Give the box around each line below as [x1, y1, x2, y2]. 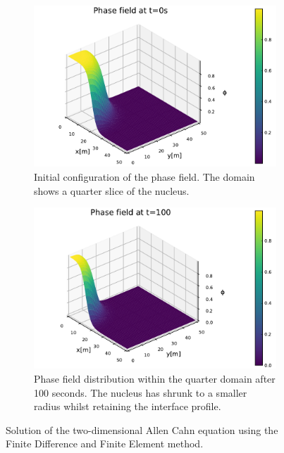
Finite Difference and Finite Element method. [6, 436, 204, 451]
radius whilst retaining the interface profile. [34, 399, 221, 414]
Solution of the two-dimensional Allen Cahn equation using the [6, 422, 278, 437]
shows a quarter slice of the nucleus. [34, 183, 190, 198]
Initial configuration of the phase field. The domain [34, 169, 255, 184]
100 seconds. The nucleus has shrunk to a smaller [34, 385, 247, 400]
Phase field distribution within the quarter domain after [34, 371, 276, 386]
